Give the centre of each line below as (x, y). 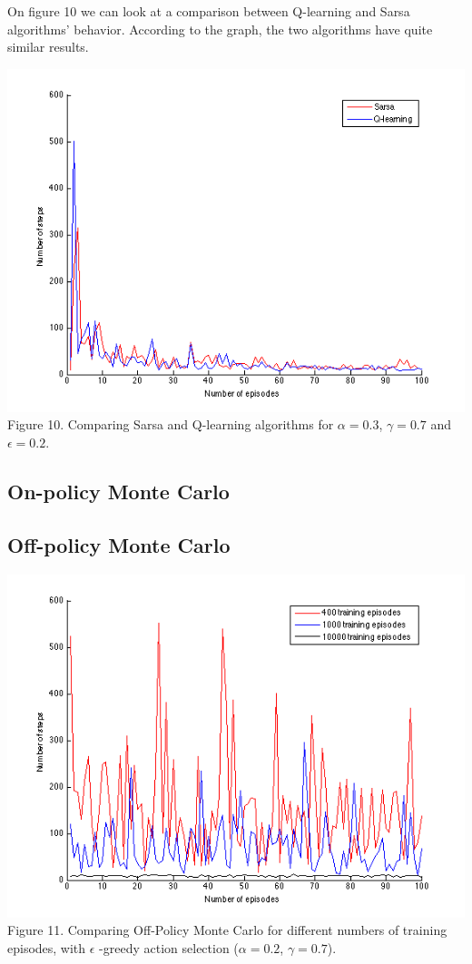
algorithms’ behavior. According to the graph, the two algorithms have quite (220, 29)
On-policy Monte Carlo (118, 491)
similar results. (48, 47)
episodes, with (47, 947)
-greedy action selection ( (169, 947)
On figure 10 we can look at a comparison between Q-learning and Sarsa (209, 11)
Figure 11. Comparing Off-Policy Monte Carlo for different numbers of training (227, 930)
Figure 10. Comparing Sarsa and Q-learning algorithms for (171, 424)
